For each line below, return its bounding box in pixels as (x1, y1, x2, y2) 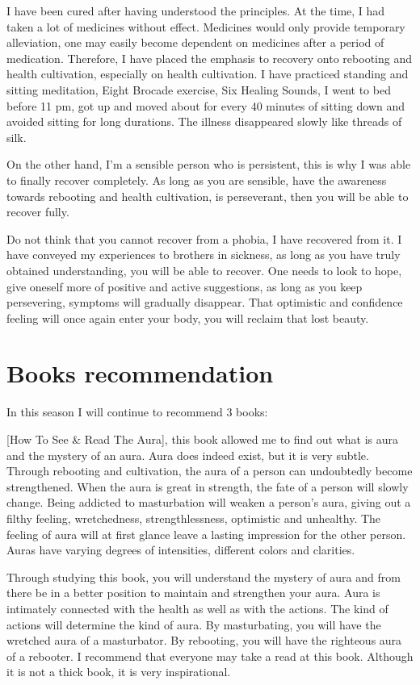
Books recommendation (6, 357, 274, 390)
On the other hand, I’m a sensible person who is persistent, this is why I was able (6, 156, 411, 173)
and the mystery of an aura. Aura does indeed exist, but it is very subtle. (6, 446, 369, 463)
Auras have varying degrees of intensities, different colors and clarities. (6, 541, 355, 558)
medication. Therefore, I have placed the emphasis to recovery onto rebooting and (6, 49, 412, 66)
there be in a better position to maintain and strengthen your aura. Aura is (6, 584, 380, 601)
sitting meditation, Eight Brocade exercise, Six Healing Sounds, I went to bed (6, 81, 391, 98)
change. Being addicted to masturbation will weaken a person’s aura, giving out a (6, 494, 411, 511)
